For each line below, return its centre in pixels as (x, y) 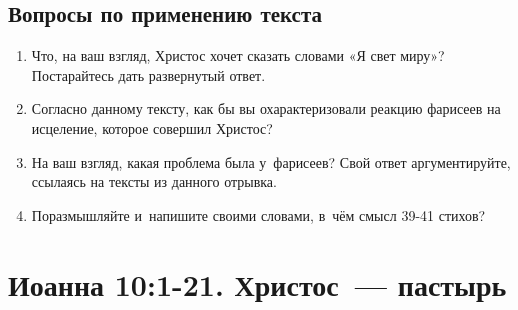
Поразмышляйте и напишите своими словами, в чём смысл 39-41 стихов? (258, 214)
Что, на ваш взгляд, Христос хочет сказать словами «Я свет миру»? (238, 55)
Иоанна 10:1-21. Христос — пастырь (257, 283)
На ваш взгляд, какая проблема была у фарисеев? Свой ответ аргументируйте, (271, 161)
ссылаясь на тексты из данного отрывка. (154, 181)
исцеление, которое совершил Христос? (152, 127)
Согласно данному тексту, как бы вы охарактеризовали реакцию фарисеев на (266, 108)
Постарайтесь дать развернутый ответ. (148, 74)
